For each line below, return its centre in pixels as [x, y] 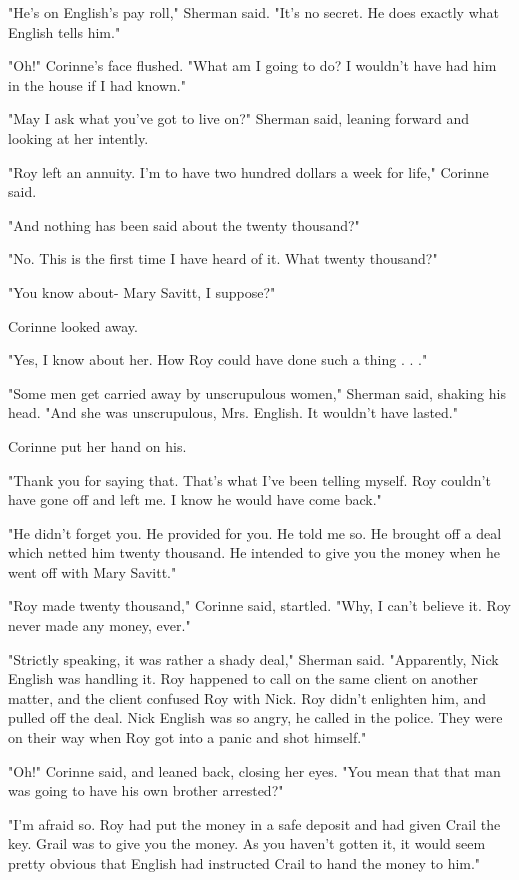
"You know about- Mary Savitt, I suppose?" [142, 291]
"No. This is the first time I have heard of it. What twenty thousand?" [223, 258]
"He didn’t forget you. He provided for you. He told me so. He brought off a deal [255, 532]
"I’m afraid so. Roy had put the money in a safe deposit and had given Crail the [254, 823]
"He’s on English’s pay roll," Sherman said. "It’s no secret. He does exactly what [253, 12]
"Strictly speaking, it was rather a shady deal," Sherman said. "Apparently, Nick [253, 658]
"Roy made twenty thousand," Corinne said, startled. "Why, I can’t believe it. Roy [259, 605]
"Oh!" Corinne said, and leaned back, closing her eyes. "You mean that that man [254, 770]
